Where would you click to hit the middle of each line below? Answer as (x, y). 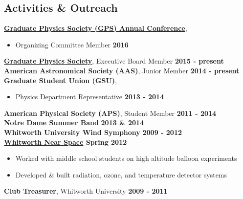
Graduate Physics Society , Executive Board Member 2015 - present (114, 61)
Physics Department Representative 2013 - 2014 (90, 97)
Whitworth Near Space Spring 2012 (66, 142)
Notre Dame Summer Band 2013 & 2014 (74, 122)
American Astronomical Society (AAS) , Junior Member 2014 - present (122, 70)
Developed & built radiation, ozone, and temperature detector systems (121, 174)
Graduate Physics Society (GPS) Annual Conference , (96, 28)
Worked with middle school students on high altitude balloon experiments (126, 158)
